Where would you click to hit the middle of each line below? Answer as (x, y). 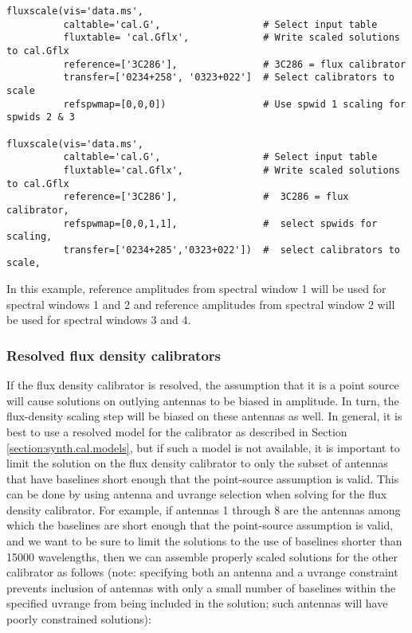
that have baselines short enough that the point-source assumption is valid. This (203, 478)
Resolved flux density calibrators (114, 355)
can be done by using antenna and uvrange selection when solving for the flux (197, 494)
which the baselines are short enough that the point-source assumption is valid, (200, 525)
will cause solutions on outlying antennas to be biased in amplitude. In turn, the (203, 400)
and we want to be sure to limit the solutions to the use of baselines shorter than (204, 541)
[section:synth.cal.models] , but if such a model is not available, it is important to (203, 447)
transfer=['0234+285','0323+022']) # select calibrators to (232, 250)
